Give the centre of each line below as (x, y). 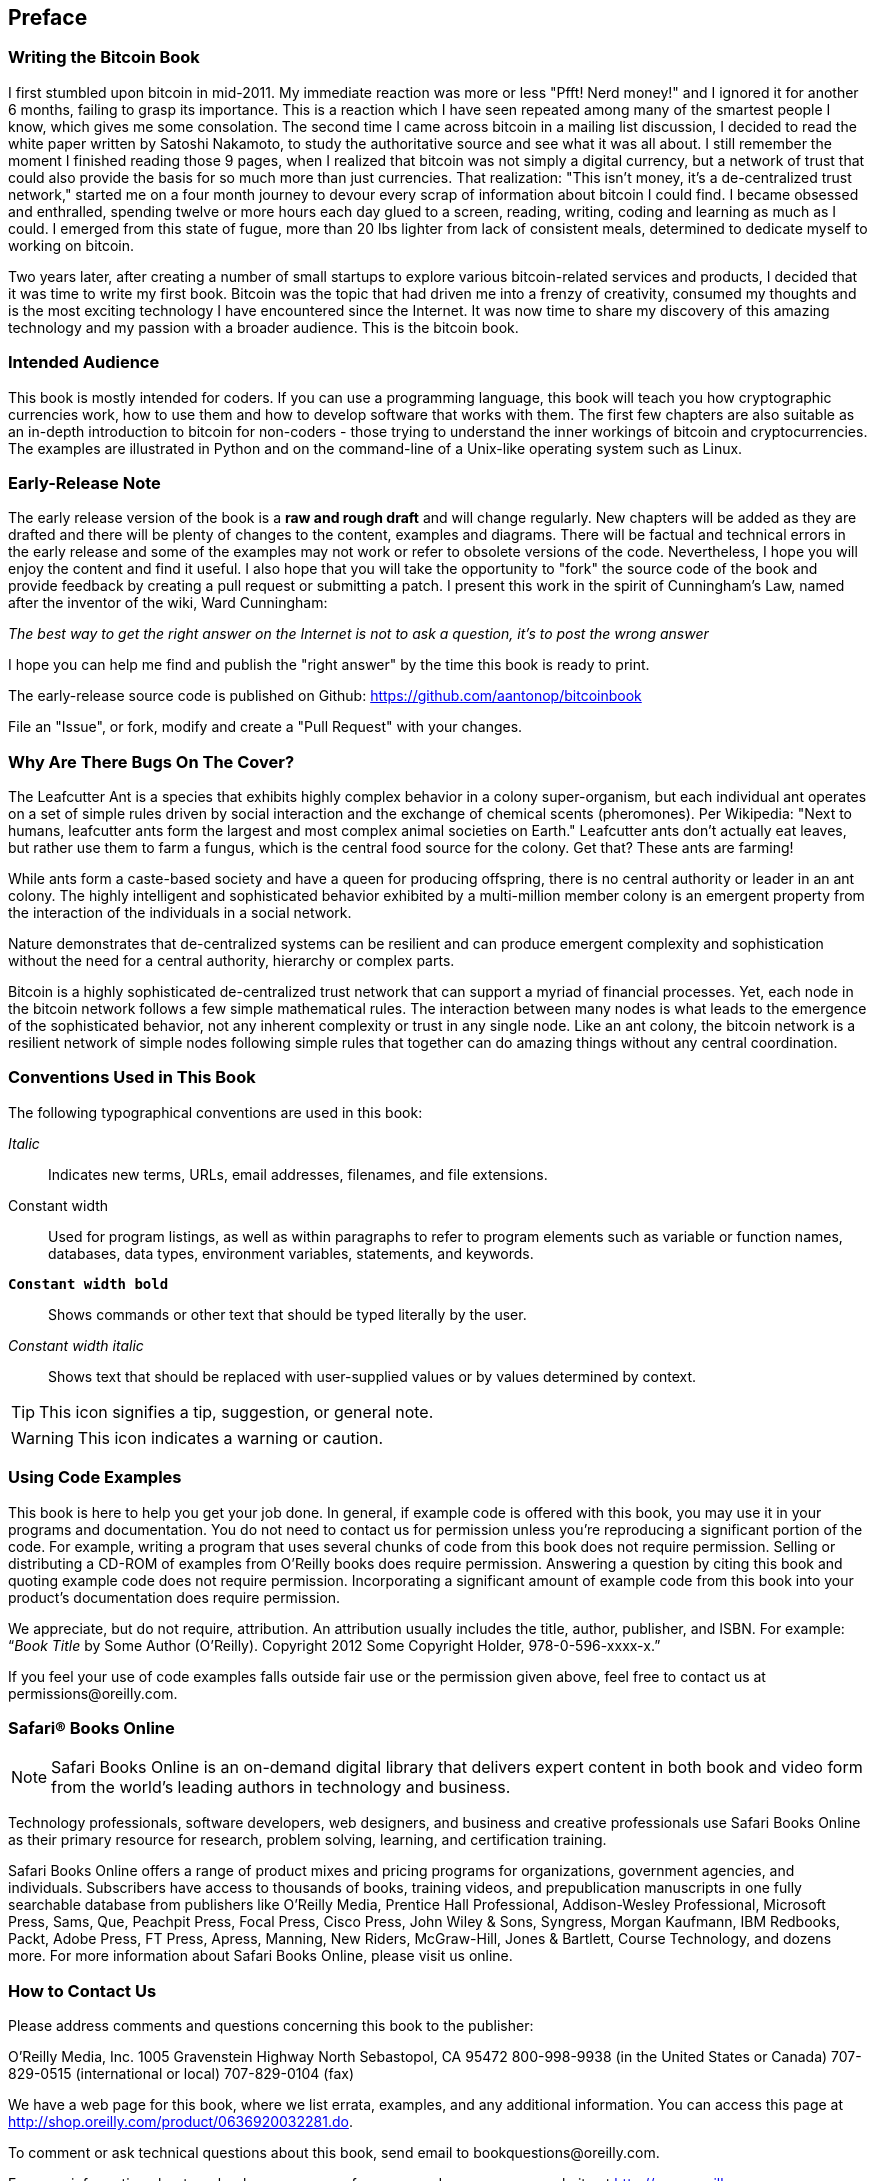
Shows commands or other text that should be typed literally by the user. (287, 1314)
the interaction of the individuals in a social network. (180, 913)
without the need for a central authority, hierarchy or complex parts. (231, 961)
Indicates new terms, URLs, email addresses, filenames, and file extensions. (298, 1174)
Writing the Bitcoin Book (104, 57)
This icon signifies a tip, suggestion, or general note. (236, 1411)
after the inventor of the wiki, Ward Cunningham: (168, 603)
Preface (48, 17)
